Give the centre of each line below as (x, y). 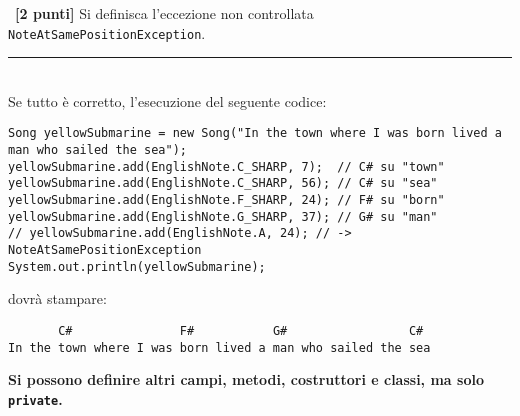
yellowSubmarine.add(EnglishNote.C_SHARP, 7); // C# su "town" (226, 166)
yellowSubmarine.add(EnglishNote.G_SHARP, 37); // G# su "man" (223, 216)
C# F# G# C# (241, 330)
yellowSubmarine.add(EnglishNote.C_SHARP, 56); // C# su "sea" (223, 183)
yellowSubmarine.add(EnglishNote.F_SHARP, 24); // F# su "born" (226, 200)
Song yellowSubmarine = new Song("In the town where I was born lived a (255, 133)
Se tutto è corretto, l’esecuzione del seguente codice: (167, 100)
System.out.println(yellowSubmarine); (137, 266)
